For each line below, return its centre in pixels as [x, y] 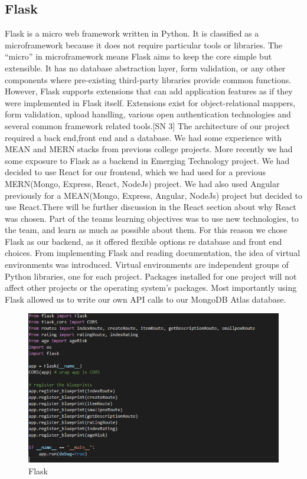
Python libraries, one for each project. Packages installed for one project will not [151, 276]
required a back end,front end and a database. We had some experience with [143, 137]
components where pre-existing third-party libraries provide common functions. [148, 79]
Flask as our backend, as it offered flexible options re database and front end [143, 241]
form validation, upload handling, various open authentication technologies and [148, 114]
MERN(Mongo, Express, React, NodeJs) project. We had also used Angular [142, 183]
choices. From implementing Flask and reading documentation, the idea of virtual [153, 253]
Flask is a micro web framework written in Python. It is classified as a [132, 33]
